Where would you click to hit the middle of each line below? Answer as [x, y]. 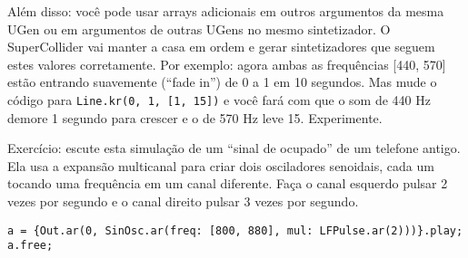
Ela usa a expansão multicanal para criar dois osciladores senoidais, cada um [221, 165]
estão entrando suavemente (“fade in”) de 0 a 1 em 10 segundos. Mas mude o [222, 82]
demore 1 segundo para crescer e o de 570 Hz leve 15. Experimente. [195, 117]
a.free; [30, 246]
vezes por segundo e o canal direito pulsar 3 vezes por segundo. [183, 201]
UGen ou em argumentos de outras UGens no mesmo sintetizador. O [199, 29]
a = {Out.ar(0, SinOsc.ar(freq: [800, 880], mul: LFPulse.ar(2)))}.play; [235, 230]
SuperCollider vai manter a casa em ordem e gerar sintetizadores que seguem [221, 47]
